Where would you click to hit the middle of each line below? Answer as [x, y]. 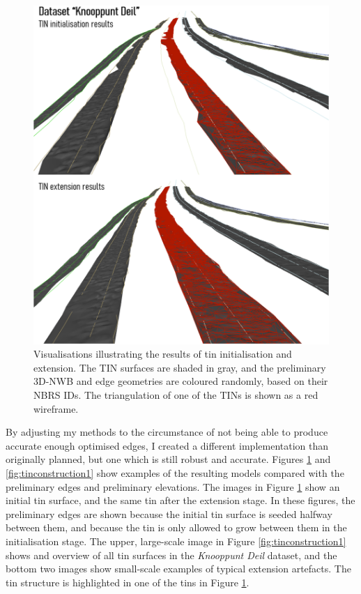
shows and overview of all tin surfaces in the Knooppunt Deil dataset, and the [171, 555]
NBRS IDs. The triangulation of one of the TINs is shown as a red [176, 395]
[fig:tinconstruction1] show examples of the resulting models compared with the [175, 472]
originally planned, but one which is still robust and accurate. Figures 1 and [168, 459]
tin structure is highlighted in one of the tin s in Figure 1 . [128, 582]
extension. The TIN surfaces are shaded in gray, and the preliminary [180, 367]
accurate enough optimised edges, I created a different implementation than [167, 445]
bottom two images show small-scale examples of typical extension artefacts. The [178, 569]
